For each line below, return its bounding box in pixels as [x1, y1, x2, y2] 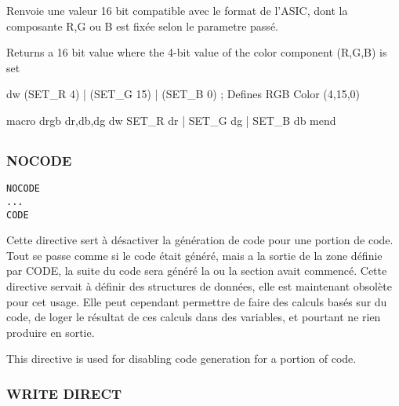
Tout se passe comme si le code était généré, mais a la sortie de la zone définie [6, 247, 383, 263]
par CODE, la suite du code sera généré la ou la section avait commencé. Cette [6, 262, 387, 279]
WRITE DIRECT [6, 383, 122, 403]
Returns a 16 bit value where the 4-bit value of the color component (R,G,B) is [6, 44, 387, 60]
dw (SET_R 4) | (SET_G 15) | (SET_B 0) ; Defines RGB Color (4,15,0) [6, 86, 361, 102]
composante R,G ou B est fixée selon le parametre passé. [6, 17, 278, 34]
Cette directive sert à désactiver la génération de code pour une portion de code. [6, 232, 394, 248]
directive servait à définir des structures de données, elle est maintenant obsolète [6, 278, 392, 294]
